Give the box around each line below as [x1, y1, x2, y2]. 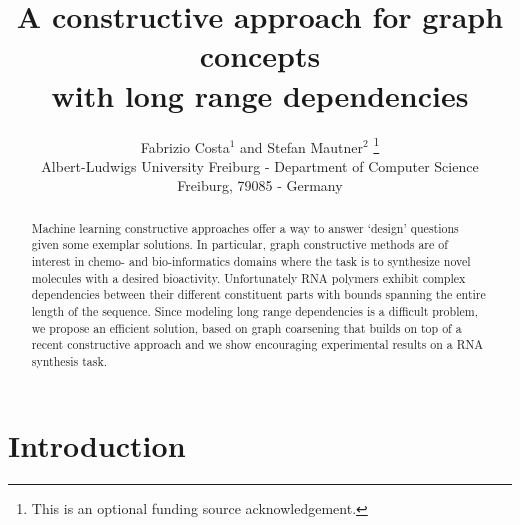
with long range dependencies [51, 74, 469, 115]
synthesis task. [31, 352, 108, 369]
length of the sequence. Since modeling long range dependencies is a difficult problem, [31, 303, 478, 320]
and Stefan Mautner [240, 136, 364, 157]
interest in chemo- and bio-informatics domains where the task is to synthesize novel [31, 253, 471, 270]
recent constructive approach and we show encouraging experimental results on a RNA [31, 336, 484, 353]
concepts [199, 35, 321, 76]
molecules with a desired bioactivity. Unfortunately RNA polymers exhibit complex [31, 269, 466, 286]
